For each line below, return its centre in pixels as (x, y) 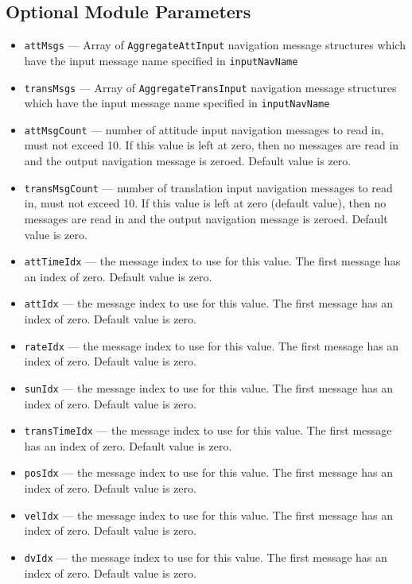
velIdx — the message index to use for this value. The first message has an (208, 514)
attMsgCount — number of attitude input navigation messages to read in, (204, 129)
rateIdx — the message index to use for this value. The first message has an (212, 345)
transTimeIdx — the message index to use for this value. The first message (208, 430)
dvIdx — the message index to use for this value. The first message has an (206, 557)
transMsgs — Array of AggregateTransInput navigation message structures (210, 87)
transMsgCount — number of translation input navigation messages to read (208, 187)
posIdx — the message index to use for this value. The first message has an (208, 472)
